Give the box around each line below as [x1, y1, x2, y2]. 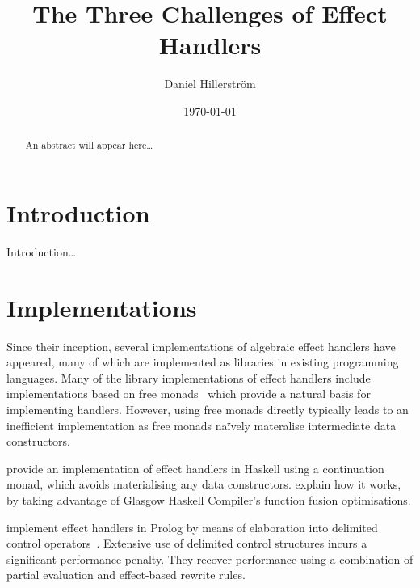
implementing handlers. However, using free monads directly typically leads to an [6, 400, 409, 417]
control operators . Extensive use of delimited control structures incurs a [6, 535, 367, 552]
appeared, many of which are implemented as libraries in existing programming [6, 353, 399, 370]
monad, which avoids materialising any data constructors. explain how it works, [6, 476, 401, 493]
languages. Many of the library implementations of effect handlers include [6, 369, 371, 386]
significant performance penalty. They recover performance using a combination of [6, 550, 414, 567]
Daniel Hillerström [164, 75, 256, 92]
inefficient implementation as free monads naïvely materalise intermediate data [6, 417, 397, 434]
